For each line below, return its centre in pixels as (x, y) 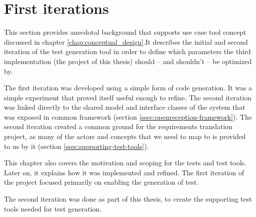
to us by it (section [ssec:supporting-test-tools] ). (77, 146)
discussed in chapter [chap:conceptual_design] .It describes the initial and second (126, 41)
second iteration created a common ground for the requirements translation (118, 126)
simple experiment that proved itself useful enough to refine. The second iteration (128, 97)
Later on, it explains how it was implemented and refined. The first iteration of (124, 172)
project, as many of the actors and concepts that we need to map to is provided (125, 136)
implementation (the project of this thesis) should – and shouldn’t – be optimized (128, 61)
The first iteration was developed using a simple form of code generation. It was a (128, 88)
